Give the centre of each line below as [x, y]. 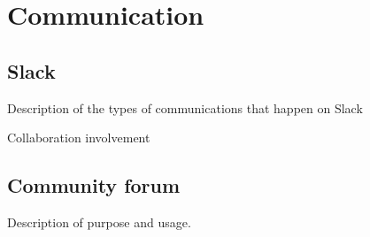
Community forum [94, 185]
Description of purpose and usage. [99, 222]
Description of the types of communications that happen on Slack [185, 107]
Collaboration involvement [79, 138]
